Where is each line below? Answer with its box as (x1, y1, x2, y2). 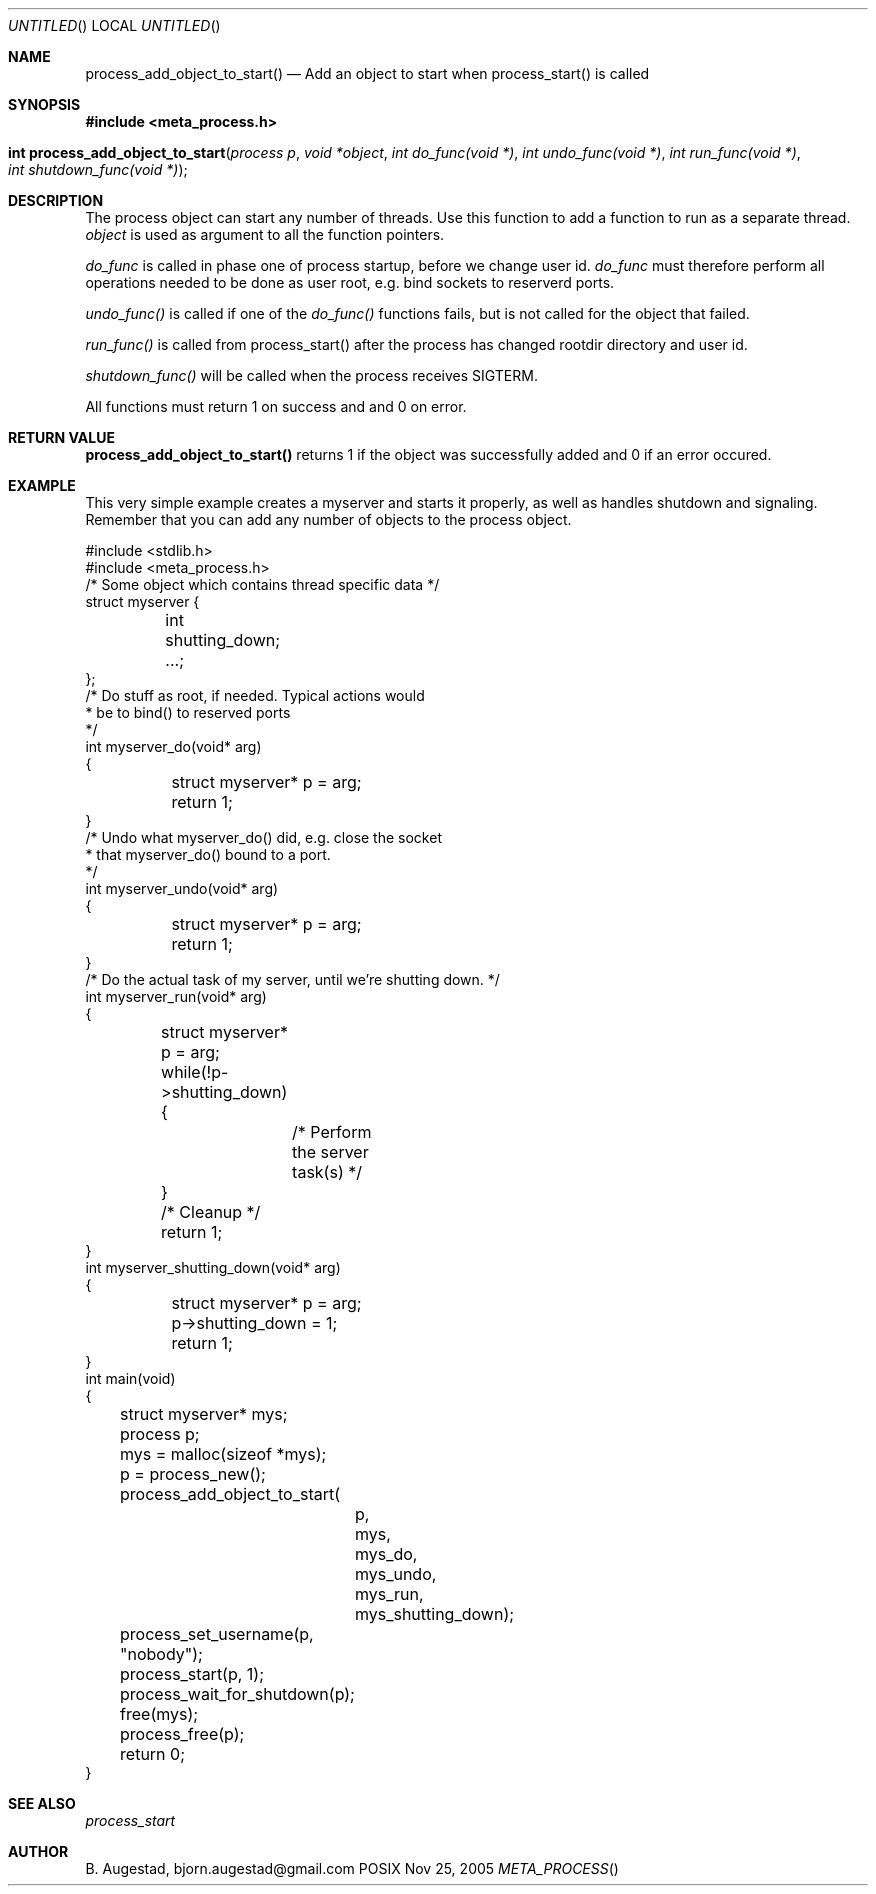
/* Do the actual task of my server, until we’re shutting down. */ (85, 971, 500, 988)
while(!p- (161, 1062, 229, 1082)
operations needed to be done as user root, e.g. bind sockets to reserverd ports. (85, 274, 615, 291)
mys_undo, (354, 1564, 437, 1584)
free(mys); (120, 1704, 199, 1724)
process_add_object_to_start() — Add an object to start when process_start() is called (85, 65, 650, 82)
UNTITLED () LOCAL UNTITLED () (8, 17, 221, 34)
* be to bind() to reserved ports (85, 704, 291, 721)
